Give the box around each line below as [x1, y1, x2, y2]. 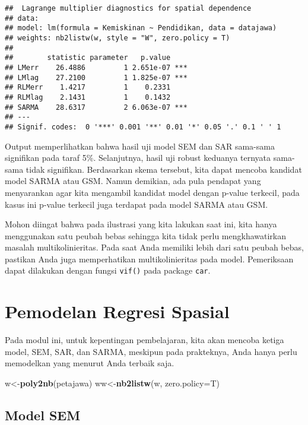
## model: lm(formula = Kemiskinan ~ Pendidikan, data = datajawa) [5, 24, 277, 33]
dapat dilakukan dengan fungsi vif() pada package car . [5, 264, 211, 277]
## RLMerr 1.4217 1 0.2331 [5, 83, 171, 92]
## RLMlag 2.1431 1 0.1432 [5, 93, 171, 102]
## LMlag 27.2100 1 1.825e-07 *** [5, 73, 188, 82]
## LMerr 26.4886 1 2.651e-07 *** [5, 63, 188, 72]
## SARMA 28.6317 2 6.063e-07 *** [5, 103, 188, 112]
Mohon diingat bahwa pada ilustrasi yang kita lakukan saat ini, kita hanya [5, 218, 277, 230]
